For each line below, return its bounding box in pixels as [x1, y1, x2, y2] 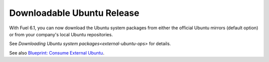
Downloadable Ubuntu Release [9, 7, 139, 18]
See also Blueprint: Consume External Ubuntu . [9, 50, 105, 56]
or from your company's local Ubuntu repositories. [9, 31, 113, 37]
